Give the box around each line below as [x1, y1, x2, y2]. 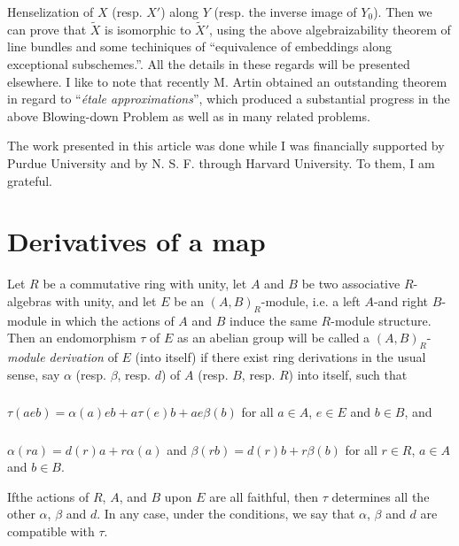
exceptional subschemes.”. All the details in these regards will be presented [7, 55, 410, 73]
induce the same [229, 311, 317, 329]
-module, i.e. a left [261, 291, 361, 310]
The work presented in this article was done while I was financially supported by [7, 136, 445, 155]
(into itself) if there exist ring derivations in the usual [135, 348, 426, 366]
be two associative [301, 274, 401, 293]
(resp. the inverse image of [214, 3, 357, 20]
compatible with [7, 522, 95, 541]
